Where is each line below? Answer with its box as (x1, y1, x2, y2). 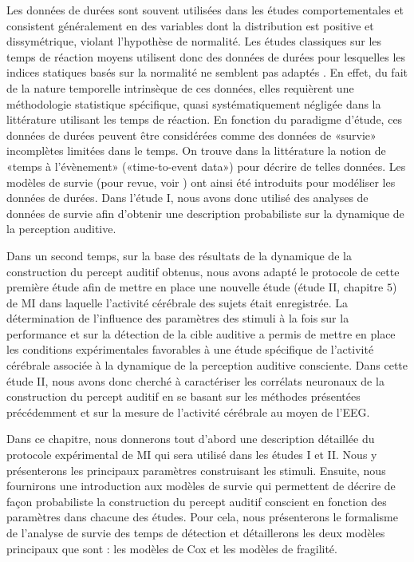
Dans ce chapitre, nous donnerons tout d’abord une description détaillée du (6, 430, 375, 447)
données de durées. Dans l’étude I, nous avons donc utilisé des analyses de (6, 189, 369, 206)
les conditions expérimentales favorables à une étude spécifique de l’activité (6, 341, 374, 358)
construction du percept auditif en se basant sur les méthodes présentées (6, 388, 361, 405)
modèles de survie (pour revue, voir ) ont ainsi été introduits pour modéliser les (6, 173, 396, 190)
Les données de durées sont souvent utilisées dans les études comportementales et (6, 2, 404, 18)
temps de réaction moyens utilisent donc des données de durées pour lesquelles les (6, 48, 406, 65)
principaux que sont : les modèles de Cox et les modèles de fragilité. (6, 540, 337, 556)
